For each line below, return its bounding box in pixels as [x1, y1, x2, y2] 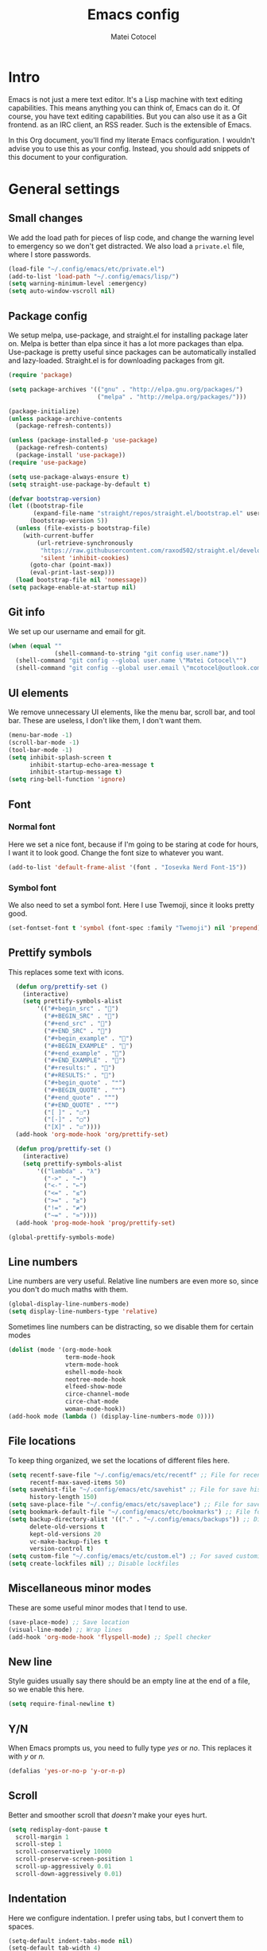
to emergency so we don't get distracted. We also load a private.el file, [8, 241, 245, 251]
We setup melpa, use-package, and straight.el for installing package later [8, 330, 249, 340]
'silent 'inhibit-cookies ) [40, 554, 130, 562]
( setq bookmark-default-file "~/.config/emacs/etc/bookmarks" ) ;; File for [8, 1508, 265, 1517]
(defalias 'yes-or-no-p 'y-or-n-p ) [8, 1766, 126, 1775]
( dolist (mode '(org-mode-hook [8, 1346, 112, 1354]
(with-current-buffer [22, 532, 94, 539]
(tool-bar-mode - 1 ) [8, 746, 73, 754]
